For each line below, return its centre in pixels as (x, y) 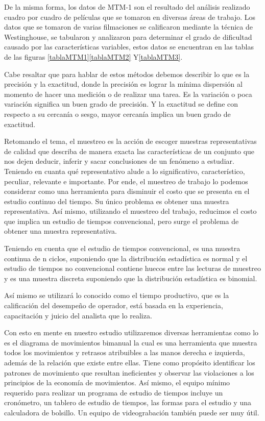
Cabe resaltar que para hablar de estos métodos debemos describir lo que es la (127, 74)
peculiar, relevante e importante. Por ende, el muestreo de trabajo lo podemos (126, 181)
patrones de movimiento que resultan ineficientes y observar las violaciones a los (129, 372)
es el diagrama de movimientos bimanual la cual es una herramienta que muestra (131, 342)
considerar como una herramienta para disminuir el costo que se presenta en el (127, 191)
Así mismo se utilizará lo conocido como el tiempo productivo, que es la (117, 295)
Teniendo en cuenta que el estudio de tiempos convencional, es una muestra (122, 248)
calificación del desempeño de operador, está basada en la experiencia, (114, 305)
